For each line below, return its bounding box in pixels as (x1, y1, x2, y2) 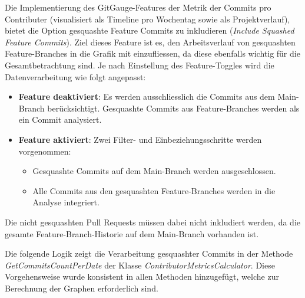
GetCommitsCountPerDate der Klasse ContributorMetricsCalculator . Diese (5, 258, 275, 271)
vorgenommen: (18, 145, 71, 157)
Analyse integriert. (32, 196, 100, 208)
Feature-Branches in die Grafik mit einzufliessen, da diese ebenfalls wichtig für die (5, 47, 300, 60)
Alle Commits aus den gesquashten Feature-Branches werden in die (32, 184, 276, 197)
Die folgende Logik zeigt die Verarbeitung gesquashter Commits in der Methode (5, 247, 293, 260)
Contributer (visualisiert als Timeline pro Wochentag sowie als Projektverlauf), (5, 12, 290, 25)
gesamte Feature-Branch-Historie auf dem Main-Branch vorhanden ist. (5, 227, 259, 240)
